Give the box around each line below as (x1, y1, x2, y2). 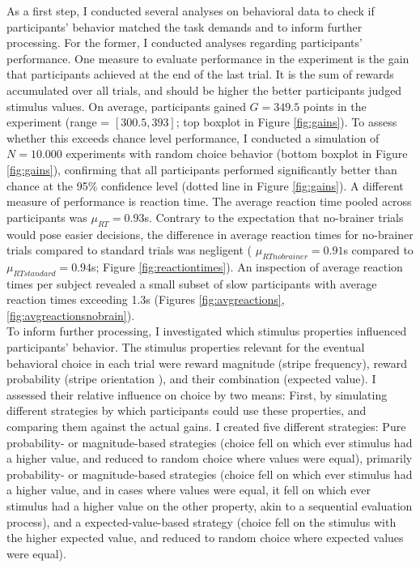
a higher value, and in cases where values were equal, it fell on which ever (6, 481, 371, 498)
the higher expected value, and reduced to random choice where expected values (6, 529, 404, 546)
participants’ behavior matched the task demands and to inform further (6, 18, 363, 35)
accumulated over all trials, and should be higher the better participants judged (6, 81, 402, 98)
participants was (6, 208, 87, 225)
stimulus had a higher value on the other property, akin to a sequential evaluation (6, 498, 413, 515)
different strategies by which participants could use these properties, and (6, 402, 367, 419)
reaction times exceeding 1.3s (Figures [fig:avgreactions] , (6, 291, 285, 308)
